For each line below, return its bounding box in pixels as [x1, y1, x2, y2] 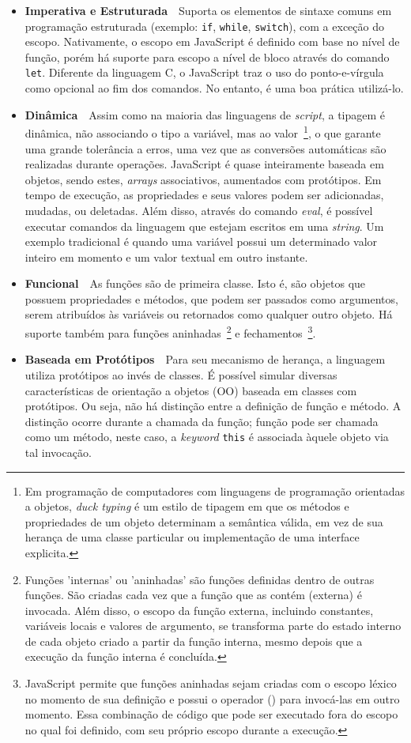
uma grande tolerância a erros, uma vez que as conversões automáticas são [25, 140, 386, 157]
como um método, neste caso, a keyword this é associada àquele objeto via [25, 428, 389, 445]
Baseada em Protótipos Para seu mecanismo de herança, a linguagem [25, 351, 386, 368]
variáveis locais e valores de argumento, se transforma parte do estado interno [25, 617, 402, 634]
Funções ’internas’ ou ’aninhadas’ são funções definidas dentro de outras [25, 571, 375, 587]
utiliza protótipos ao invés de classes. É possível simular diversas [25, 366, 337, 383]
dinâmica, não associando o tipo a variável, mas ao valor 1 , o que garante [25, 123, 381, 141]
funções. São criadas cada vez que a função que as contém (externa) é [25, 586, 362, 603]
